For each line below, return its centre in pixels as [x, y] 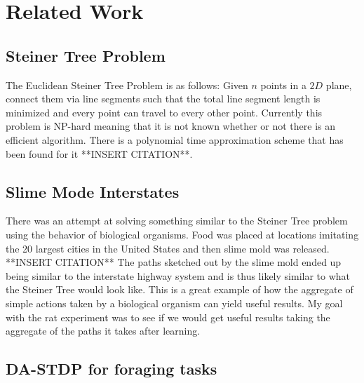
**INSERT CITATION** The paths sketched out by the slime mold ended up [174, 262]
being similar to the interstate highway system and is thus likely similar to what [178, 275]
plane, [339, 85]
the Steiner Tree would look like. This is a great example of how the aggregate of [180, 289]
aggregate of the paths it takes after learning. [103, 331]
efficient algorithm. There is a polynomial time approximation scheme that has [175, 139]
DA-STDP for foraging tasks [112, 369]
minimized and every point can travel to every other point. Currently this [164, 112]
